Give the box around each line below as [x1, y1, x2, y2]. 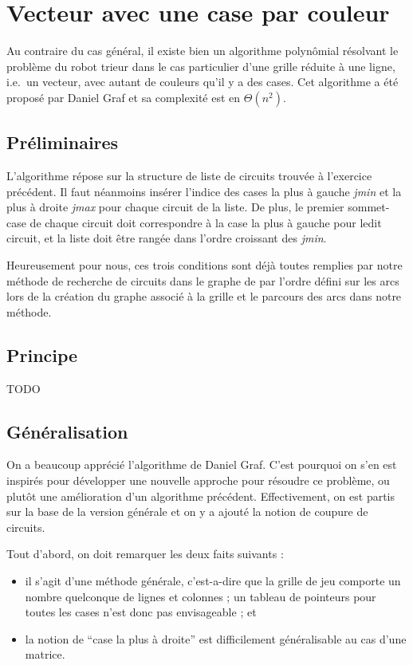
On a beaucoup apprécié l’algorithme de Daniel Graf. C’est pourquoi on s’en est [6, 456, 397, 473]
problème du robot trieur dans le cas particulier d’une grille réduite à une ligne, [6, 57, 395, 74]
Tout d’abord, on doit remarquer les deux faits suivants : [6, 545, 284, 562]
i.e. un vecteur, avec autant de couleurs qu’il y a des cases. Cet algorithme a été [6, 73, 399, 90]
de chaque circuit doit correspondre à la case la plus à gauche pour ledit [29, 214, 382, 230]
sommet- [348, 199, 390, 215]
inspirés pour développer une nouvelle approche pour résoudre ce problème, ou [6, 472, 390, 489]
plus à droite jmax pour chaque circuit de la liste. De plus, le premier [6, 199, 344, 215]
